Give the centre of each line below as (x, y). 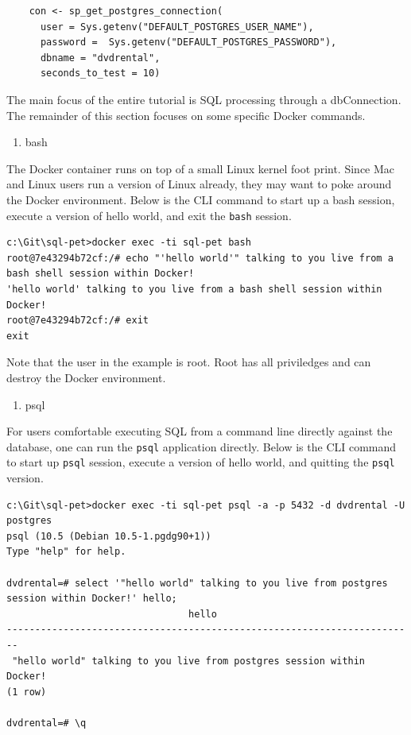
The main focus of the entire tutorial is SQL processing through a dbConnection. (204, 99)
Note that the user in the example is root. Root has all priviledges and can (189, 362)
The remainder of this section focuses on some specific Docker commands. (186, 115)
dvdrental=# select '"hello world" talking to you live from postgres (197, 583)
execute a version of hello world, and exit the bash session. (149, 215)
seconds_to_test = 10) (100, 73)
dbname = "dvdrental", (100, 58)
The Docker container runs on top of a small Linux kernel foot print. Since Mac (201, 168)
